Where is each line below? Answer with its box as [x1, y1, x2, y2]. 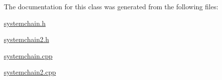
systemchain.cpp [4, 50, 53, 60]
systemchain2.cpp [4, 67, 56, 77]
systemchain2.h [4, 34, 49, 44]
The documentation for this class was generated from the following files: [4, 1, 219, 11]
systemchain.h [4, 18, 46, 28]
